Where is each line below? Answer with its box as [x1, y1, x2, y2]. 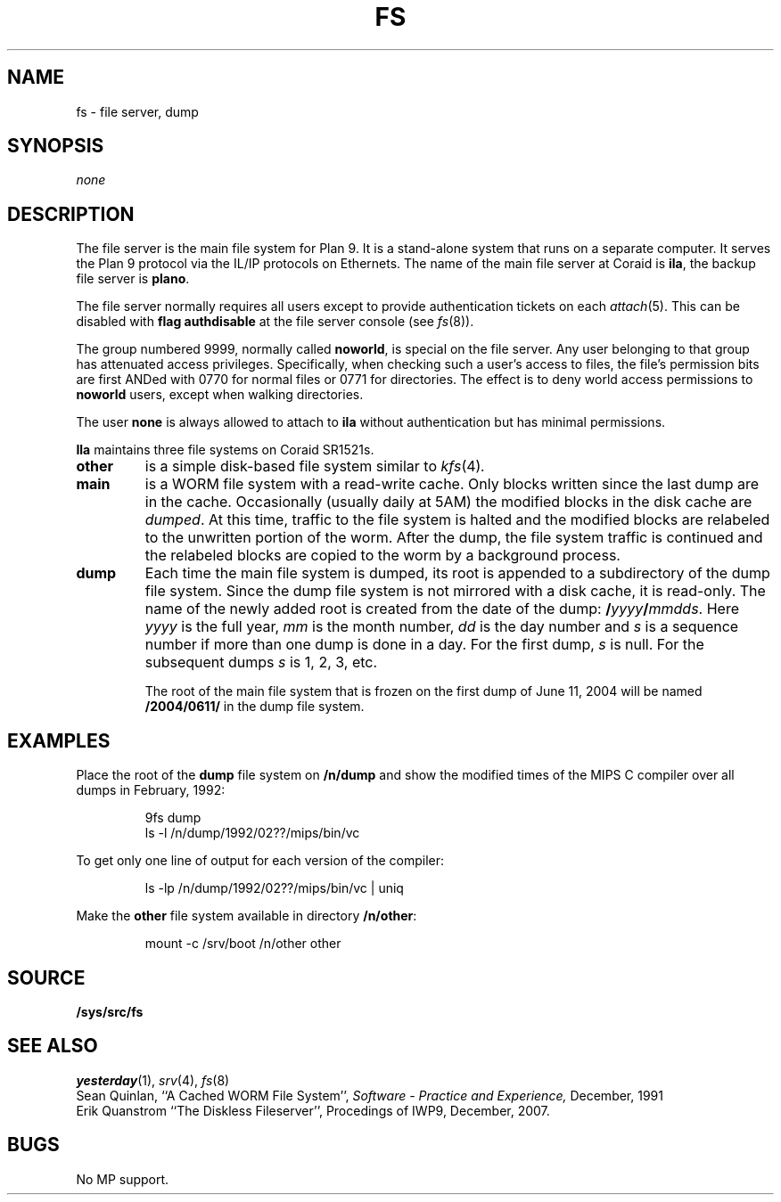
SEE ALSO [7, 1034, 98, 1058]
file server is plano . [76, 271, 190, 287]
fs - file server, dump [76, 103, 199, 119]
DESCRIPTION [7, 202, 135, 225]
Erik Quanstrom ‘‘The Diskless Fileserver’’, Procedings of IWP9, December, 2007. [76, 1102, 550, 1118]
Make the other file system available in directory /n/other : [76, 908, 417, 924]
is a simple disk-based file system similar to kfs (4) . [144, 457, 485, 476]
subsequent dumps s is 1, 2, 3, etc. [144, 653, 378, 672]
